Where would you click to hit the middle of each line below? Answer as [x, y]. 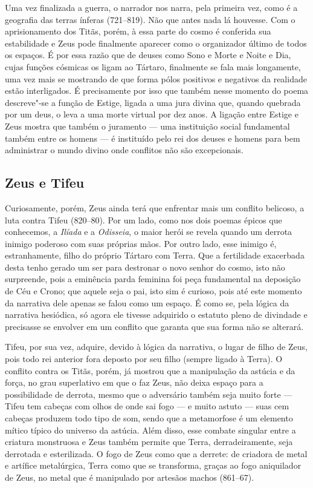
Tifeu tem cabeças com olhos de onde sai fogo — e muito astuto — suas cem [147, 406]
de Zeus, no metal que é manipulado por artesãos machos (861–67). [130, 477]
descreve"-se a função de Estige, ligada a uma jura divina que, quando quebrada [153, 102]
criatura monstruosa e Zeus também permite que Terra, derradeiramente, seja [149, 442]
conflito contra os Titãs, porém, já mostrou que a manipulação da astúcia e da [150, 370]
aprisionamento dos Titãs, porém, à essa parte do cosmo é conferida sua [138, 31]
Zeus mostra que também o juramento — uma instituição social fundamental [147, 126]
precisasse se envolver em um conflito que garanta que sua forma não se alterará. [154, 326]
